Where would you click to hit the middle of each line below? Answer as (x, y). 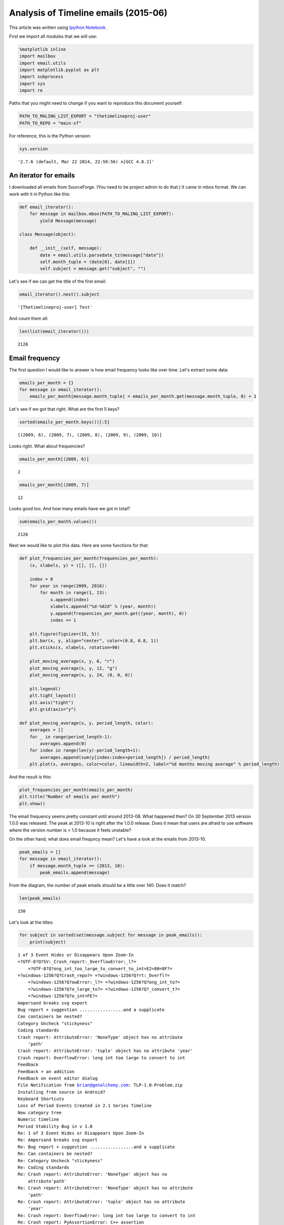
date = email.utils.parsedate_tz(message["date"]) (102, 255)
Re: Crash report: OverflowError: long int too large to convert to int (107, 1215)
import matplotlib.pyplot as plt (59, 70)
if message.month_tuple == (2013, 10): (77, 866)
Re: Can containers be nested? (55, 1154)
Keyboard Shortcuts (41, 1099)
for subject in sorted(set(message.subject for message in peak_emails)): (111, 935)
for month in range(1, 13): (74, 593)
